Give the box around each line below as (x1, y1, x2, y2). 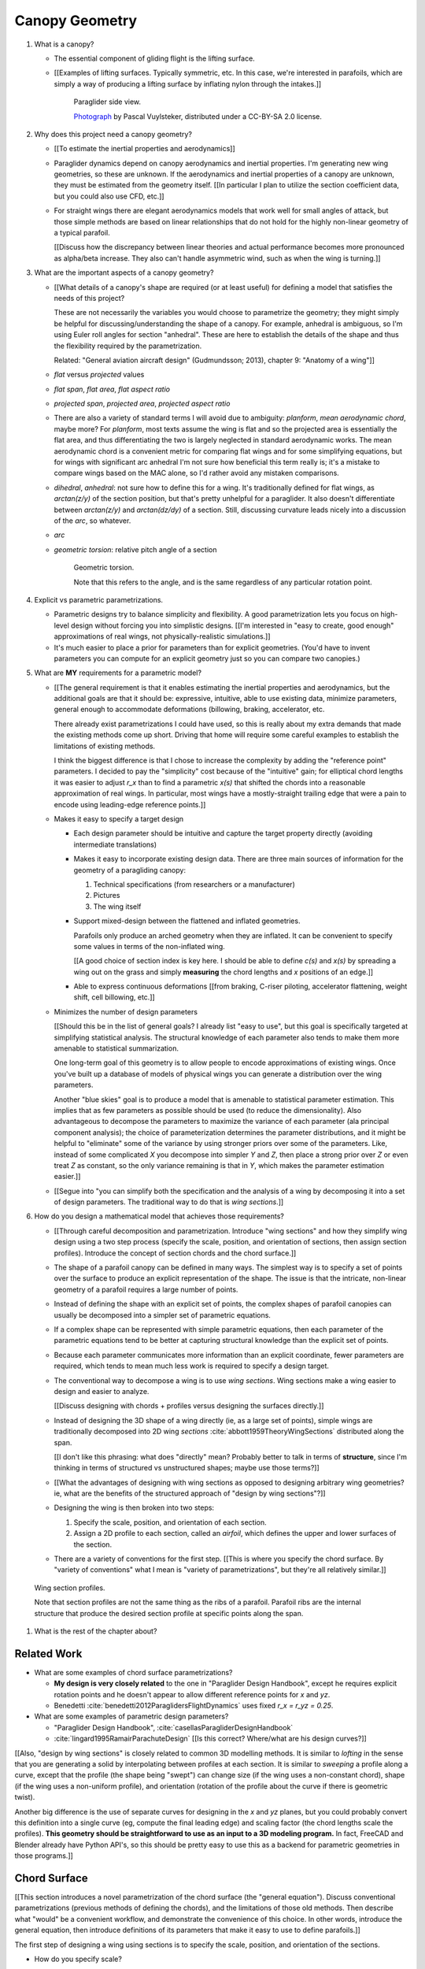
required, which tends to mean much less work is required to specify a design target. (54, 1361, 330, 1370)
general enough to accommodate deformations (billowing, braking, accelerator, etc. (54, 705, 325, 714)
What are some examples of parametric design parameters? (34, 1711, 229, 1721)
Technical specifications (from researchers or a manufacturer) (93, 879, 295, 889)
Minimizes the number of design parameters (54, 1007, 198, 1016)
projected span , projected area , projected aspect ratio (54, 399, 231, 409)
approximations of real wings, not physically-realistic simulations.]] (54, 632, 271, 641)
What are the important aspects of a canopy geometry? (34, 268, 214, 277)
